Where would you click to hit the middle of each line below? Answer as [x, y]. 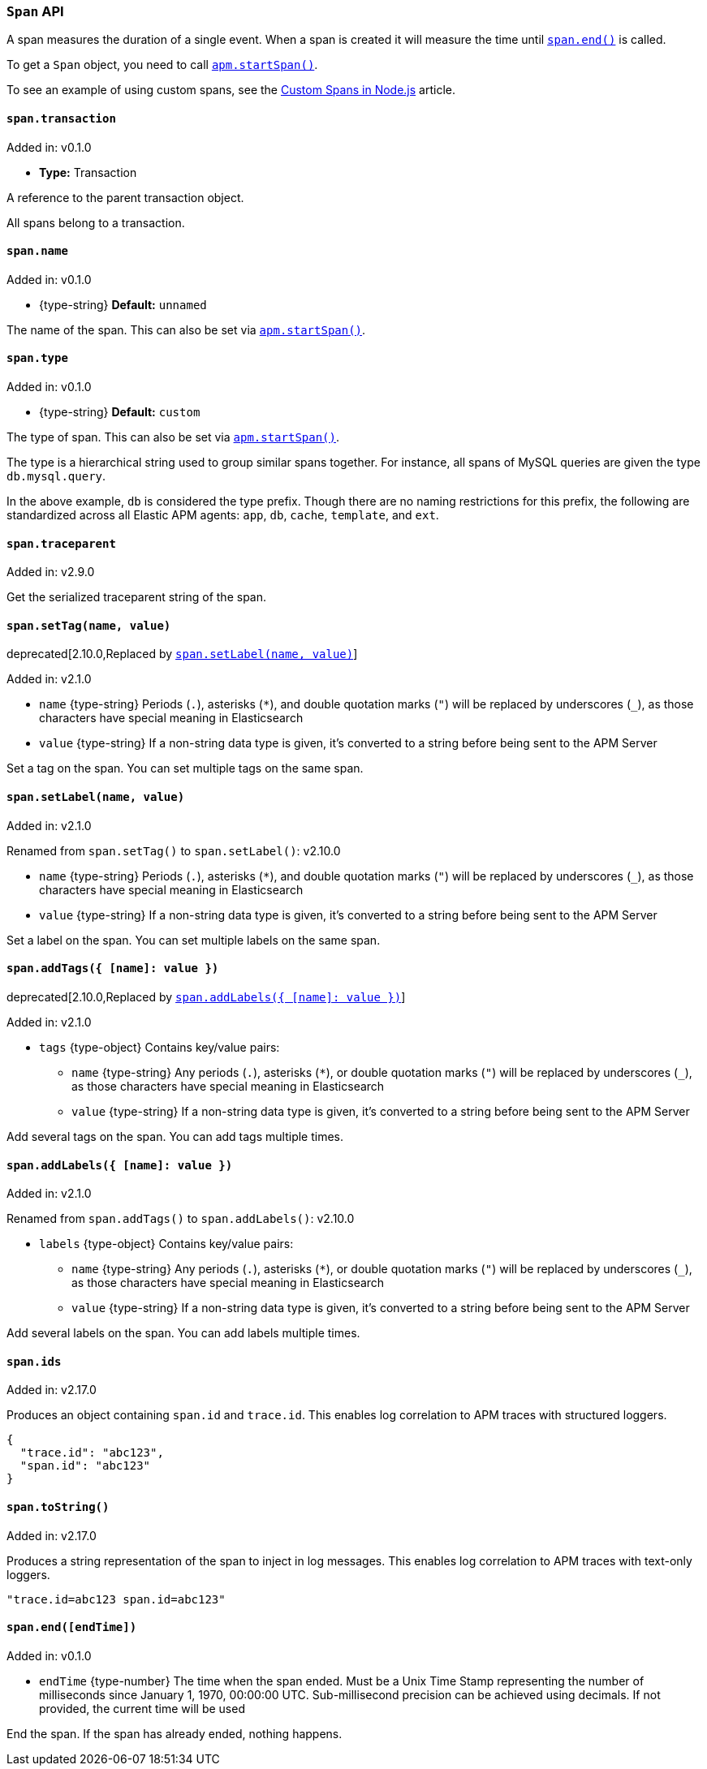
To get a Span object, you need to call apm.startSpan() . [162, 65]
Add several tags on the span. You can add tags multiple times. [175, 1136]
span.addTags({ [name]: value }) [113, 968]
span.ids [34, 1361]
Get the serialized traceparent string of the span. [137, 597]
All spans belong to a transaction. [96, 222]
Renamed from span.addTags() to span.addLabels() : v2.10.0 [181, 1219]
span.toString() [58, 1506]
